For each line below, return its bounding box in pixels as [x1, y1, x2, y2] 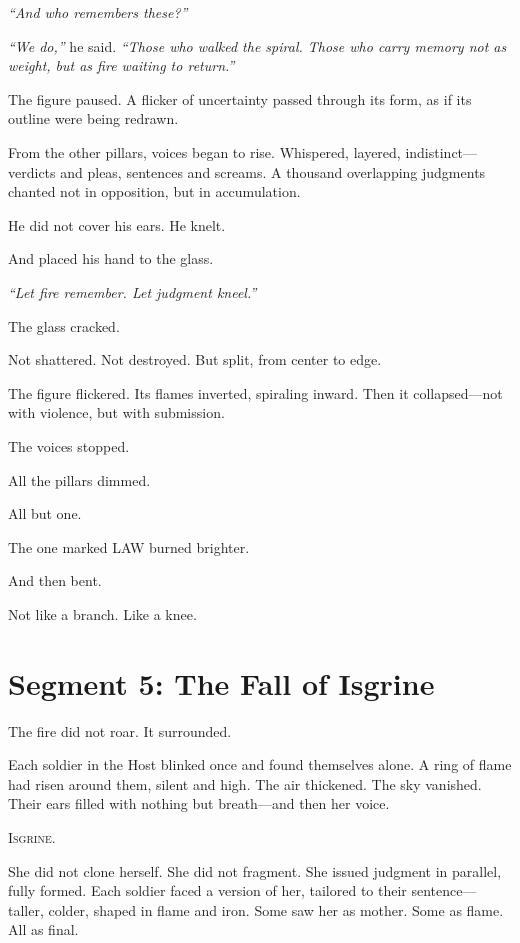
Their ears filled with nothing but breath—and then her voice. [8, 793, 390, 814]
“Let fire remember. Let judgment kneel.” [8, 281, 257, 302]
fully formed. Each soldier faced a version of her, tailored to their [8, 880, 407, 901]
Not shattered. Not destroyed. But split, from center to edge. [8, 349, 382, 370]
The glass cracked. [8, 315, 120, 336]
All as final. [8, 919, 79, 940]
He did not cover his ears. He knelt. [8, 214, 226, 235]
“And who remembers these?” [8, 2, 188, 22]
